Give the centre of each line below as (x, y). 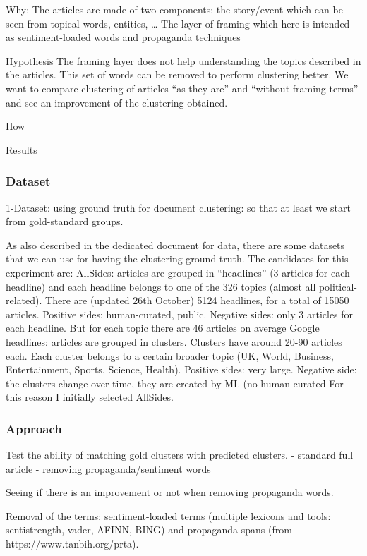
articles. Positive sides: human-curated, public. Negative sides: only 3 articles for (180, 314)
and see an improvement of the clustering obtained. (117, 102)
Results (22, 149)
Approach (34, 428)
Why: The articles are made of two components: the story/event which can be (174, 9)
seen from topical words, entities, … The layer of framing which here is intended (178, 23)
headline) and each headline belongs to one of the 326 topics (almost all (161, 286)
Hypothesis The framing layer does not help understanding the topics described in (183, 60)
